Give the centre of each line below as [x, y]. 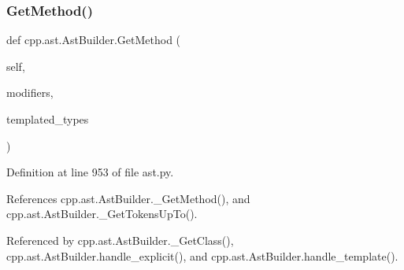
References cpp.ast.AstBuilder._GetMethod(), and [128, 198]
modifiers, [30, 92]
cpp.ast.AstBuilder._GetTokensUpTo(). [102, 214]
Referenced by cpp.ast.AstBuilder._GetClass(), [120, 240]
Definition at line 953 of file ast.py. [90, 172]
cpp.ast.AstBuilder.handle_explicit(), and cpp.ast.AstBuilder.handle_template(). [202, 255]
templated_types [48, 119]
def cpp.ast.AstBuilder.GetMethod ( [94, 40]
